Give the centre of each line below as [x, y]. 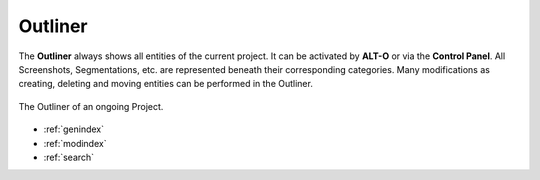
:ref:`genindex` [74, 129]
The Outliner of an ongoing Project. [91, 106]
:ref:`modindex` [75, 143]
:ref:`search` [69, 157]
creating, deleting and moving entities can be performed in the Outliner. [166, 84]
